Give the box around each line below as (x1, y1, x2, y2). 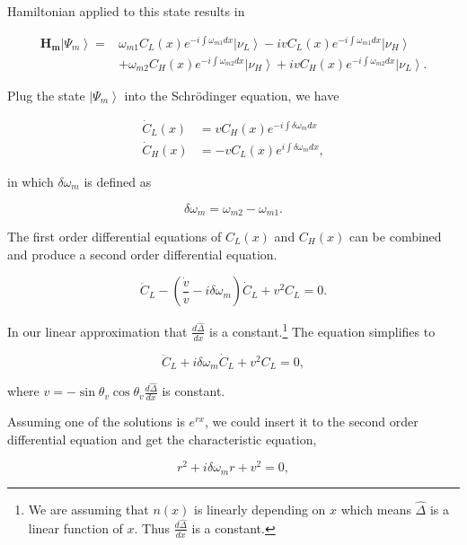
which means (340, 500, 411, 519)
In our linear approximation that (7, 321, 188, 340)
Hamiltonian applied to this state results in (7, 2, 245, 20)
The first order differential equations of (7, 226, 222, 245)
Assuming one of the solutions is (7, 412, 185, 431)
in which (7, 171, 54, 190)
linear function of (28, 518, 123, 537)
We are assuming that (28, 500, 149, 519)
